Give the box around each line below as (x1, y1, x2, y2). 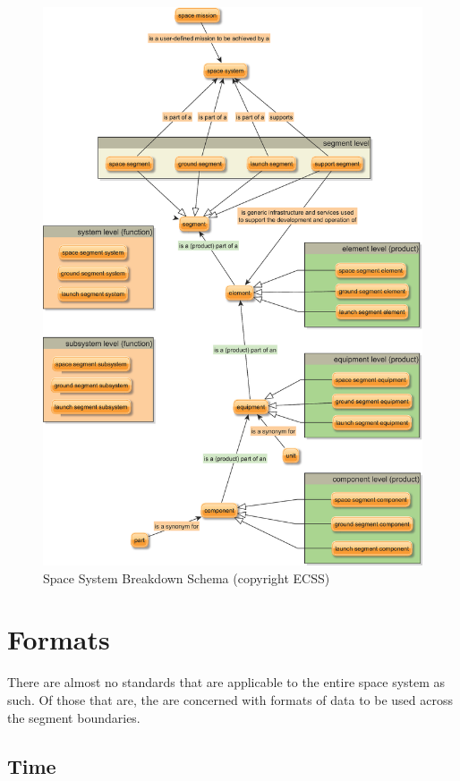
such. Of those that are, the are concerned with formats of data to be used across (7, 691, 454, 709)
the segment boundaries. (7, 708, 141, 726)
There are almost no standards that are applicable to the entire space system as (7, 673, 446, 692)
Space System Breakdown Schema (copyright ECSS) (43, 568, 330, 587)
